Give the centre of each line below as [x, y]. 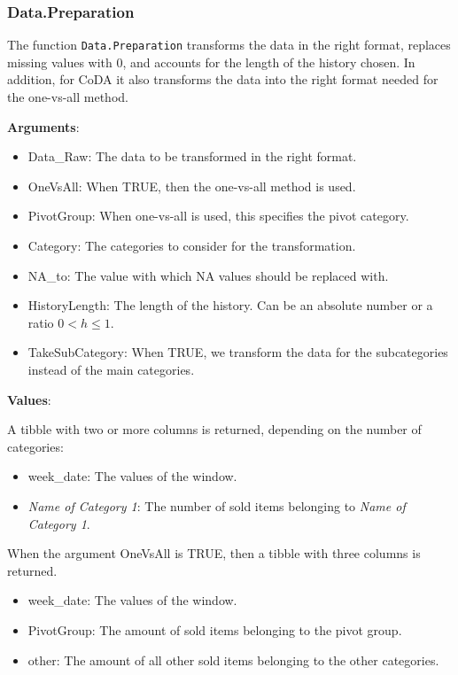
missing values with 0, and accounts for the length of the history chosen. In [211, 62]
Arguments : [43, 126]
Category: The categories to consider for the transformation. [192, 246]
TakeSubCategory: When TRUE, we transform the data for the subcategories [238, 352]
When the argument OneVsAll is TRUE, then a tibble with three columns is [214, 553]
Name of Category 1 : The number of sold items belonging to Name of [217, 505]
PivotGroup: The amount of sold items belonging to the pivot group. [215, 629]
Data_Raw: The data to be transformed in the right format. [192, 156]
